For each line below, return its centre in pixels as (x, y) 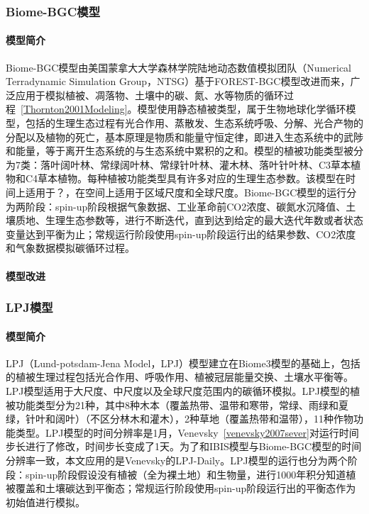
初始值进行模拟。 (45, 502)
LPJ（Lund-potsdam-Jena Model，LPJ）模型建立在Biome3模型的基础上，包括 (183, 363)
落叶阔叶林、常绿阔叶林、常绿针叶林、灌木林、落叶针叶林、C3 (186, 164)
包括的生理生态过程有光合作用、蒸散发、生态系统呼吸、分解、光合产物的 (194, 123)
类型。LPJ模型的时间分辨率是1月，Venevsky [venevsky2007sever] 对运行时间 (187, 432)
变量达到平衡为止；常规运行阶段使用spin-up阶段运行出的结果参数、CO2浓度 (181, 234)
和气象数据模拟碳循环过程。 (70, 248)
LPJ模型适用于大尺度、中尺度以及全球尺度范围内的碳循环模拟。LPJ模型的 (178, 390)
